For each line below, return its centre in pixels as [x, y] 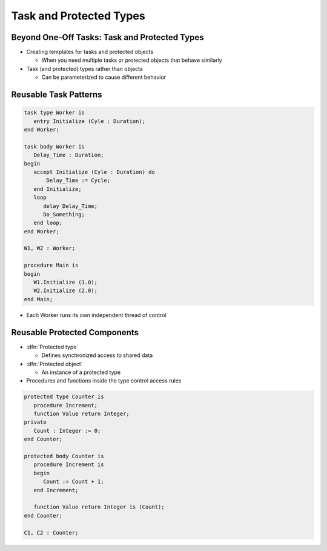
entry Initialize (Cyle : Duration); [89, 121]
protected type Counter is [64, 397]
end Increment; [56, 490]
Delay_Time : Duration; [69, 155]
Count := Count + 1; [74, 482]
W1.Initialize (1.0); [66, 282]
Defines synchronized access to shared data [97, 355]
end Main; [38, 299]
